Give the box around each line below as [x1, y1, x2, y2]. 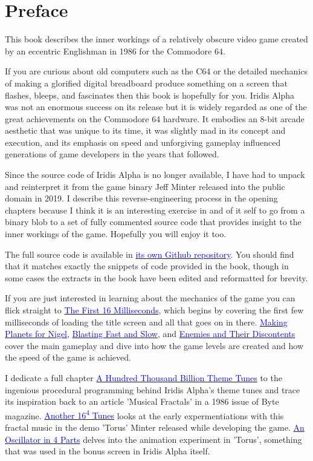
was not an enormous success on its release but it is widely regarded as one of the [5, 100, 307, 113]
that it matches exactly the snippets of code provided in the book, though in [5, 260, 289, 272]
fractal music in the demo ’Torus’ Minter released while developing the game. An [5, 421, 305, 433]
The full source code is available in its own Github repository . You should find [5, 247, 294, 260]
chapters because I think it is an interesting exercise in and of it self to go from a [5, 203, 305, 216]
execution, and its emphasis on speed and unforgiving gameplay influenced [5, 136, 281, 148]
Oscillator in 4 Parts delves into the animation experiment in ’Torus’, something [5, 433, 302, 445]
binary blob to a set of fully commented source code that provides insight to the [5, 215, 302, 228]
